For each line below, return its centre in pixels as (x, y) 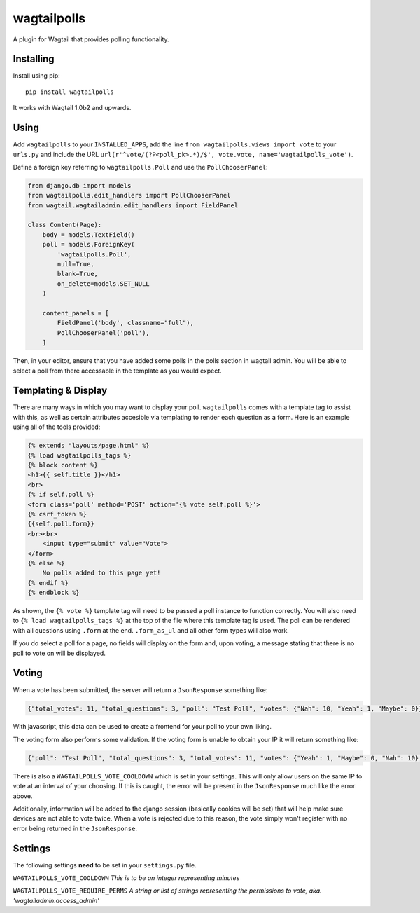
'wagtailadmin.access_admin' (56, 900)
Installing (34, 59)
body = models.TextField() (89, 234)
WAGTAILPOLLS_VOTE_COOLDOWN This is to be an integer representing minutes (126, 878)
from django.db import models (79, 185)
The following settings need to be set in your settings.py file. (105, 865)
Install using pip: (37, 76)
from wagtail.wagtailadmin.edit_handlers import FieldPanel (133, 205)
